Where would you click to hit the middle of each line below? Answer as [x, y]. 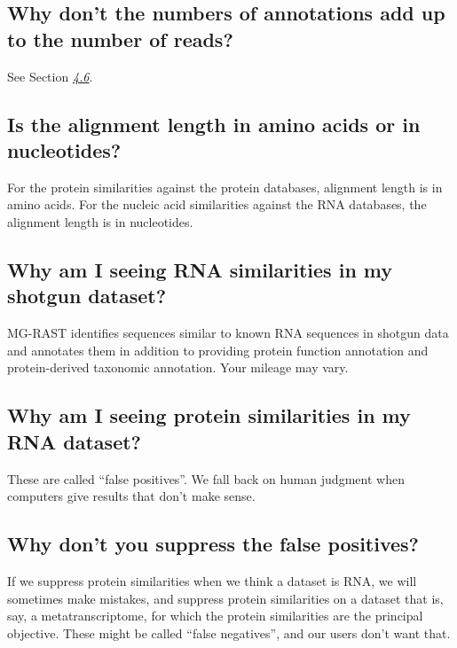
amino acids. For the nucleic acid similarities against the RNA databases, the [217, 204]
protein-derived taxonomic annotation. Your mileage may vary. [178, 367]
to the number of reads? [120, 39]
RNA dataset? [74, 441]
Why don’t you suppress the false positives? [213, 544]
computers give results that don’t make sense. [131, 496]
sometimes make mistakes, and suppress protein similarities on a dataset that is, [225, 598]
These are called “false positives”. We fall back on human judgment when [206, 478]
